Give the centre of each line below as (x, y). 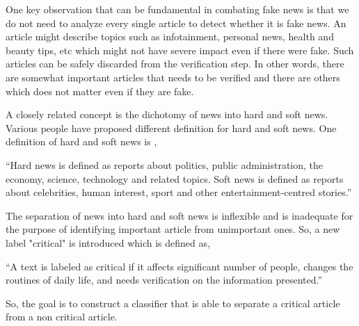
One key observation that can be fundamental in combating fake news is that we (177, 9)
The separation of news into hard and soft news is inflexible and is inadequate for (179, 215)
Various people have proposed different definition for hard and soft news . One (171, 128)
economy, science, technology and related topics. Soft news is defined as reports (175, 178)
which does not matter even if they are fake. (100, 91)
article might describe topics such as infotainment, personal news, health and (170, 36)
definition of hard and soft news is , (81, 141)
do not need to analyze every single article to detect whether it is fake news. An (176, 23)
